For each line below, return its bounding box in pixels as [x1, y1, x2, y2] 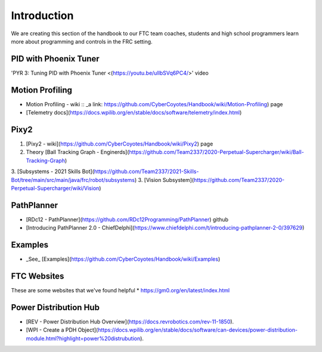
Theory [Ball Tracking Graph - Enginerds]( [26, 149, 129, 156]
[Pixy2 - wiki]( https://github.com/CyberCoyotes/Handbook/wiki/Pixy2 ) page [26, 140, 213, 147]
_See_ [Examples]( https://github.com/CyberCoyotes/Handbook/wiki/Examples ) [26, 255, 221, 263]
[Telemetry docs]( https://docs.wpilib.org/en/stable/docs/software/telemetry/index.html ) [26, 109, 242, 116]
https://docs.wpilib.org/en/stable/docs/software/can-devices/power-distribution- [97, 326, 298, 334]
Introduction [11, 9, 74, 22]
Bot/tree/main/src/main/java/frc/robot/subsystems [11, 176, 135, 183]
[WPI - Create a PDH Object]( [26, 326, 98, 334]
